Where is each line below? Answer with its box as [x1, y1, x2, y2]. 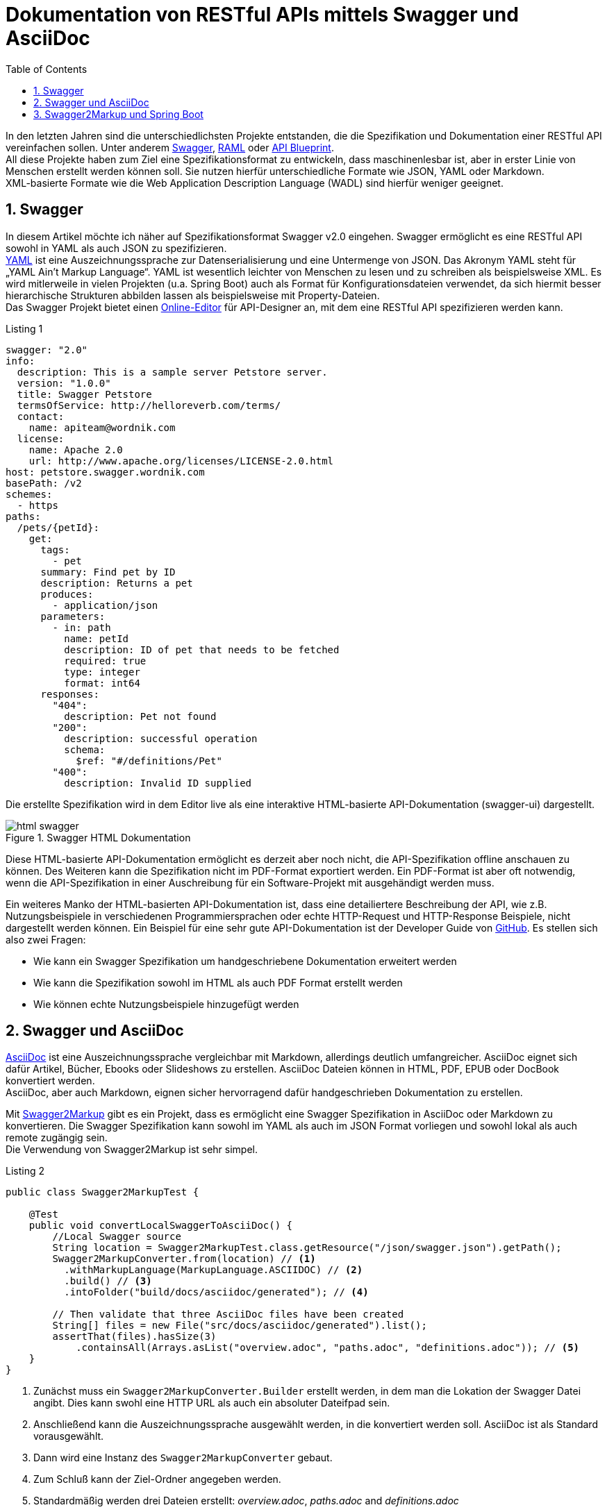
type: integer [64, 666, 140, 678]
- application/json [52, 599, 158, 611]
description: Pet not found [64, 710, 217, 722]
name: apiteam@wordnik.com [28, 421, 176, 433]
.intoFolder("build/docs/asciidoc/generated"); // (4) [64, 1286, 369, 1298]
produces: [40, 588, 94, 600]
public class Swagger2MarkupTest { [6, 1186, 199, 1198]
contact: [17, 410, 65, 422]
